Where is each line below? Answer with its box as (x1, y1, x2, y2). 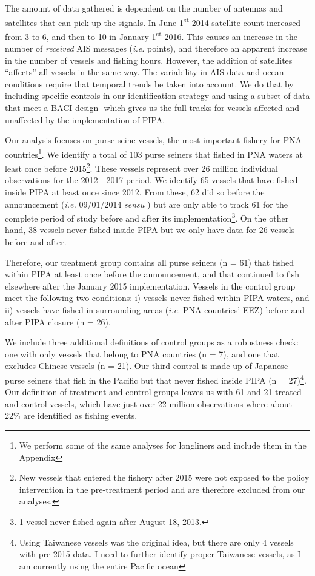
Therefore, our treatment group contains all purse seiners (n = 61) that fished (5, 256, 294, 268)
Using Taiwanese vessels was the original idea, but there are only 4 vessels (19, 535, 294, 548)
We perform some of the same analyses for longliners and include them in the (19, 438, 307, 451)
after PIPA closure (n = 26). (5, 315, 111, 328)
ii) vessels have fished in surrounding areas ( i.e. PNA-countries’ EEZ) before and (5, 303, 305, 316)
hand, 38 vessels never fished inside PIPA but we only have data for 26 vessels (5, 223, 295, 236)
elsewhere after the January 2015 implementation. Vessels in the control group (5, 279, 296, 292)
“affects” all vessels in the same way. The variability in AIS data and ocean (5, 66, 284, 78)
